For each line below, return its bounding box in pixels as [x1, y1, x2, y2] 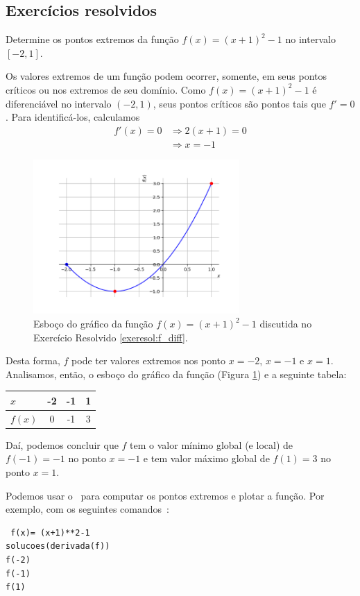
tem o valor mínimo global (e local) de [130, 437, 293, 452]
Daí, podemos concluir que [6, 437, 119, 452]
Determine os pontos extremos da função [6, 32, 179, 46]
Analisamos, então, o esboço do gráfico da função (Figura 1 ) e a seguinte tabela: [6, 366, 347, 381]
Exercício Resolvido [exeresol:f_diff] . [33, 330, 188, 344]
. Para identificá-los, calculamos [6, 110, 140, 124]
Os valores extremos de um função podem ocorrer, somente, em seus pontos [6, 69, 327, 83]
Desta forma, [6, 353, 60, 368]
